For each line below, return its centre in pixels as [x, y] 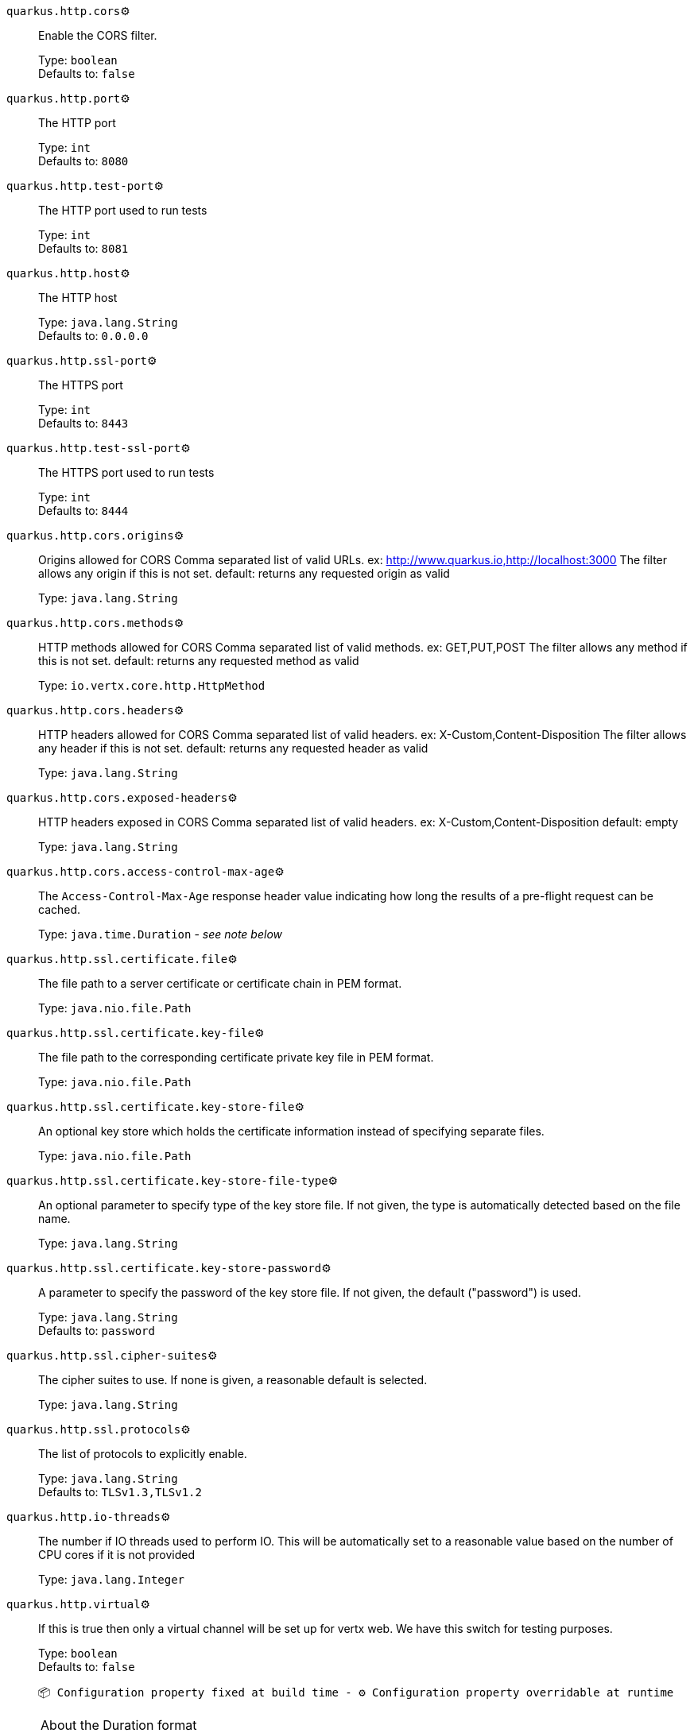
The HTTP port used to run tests [123, 210]
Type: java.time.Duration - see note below [161, 934]
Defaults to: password [97, 1331]
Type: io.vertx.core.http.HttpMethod [152, 685]
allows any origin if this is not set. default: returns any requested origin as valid [244, 573]
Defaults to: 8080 [83, 161]
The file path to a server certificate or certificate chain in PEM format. [220, 983]
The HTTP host [78, 298]
